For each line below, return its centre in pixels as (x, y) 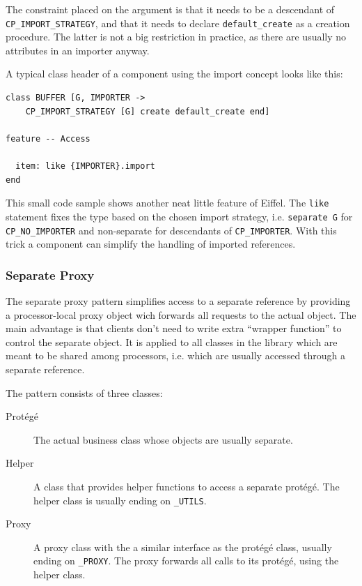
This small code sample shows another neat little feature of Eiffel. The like (167, 203)
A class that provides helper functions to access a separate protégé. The (187, 486)
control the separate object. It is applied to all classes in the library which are (172, 341)
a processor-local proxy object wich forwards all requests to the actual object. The (181, 314)
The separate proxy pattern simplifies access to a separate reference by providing (178, 300)
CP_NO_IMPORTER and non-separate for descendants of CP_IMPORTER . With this (171, 230)
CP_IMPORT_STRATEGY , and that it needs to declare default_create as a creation (178, 23)
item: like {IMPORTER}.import (85, 166)
